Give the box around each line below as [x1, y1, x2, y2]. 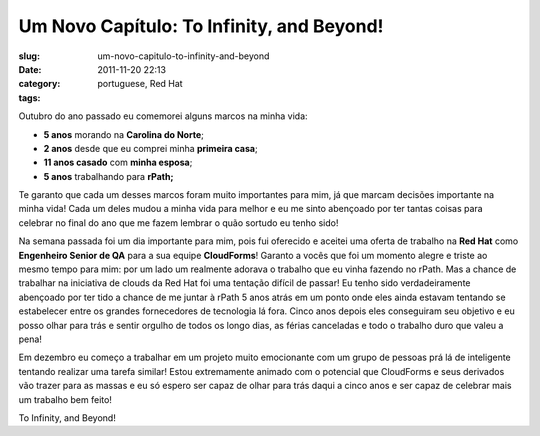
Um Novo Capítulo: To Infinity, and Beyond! [18, 15, 384, 37]
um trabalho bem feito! [18, 393, 112, 405]
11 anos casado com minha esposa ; [43, 156, 193, 169]
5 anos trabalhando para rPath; [43, 170, 174, 182]
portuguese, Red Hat [97, 78, 184, 90]
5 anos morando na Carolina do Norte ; [43, 128, 204, 140]
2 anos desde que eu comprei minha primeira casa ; [43, 142, 259, 154]
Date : [18, 63, 42, 75]
